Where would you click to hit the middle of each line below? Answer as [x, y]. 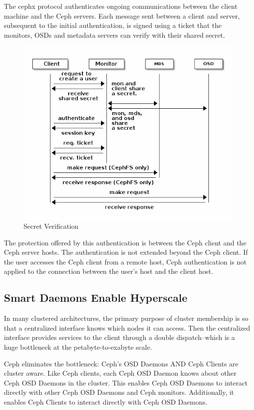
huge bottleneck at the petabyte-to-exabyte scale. [78, 347]
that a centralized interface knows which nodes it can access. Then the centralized [127, 327]
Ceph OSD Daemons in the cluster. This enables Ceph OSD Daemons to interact [126, 382]
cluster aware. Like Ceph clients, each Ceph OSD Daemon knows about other [120, 373]
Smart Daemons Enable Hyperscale [96, 298]
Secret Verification [51, 226]
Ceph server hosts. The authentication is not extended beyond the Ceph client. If [126, 252]
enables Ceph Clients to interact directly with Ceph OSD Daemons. [106, 402]
